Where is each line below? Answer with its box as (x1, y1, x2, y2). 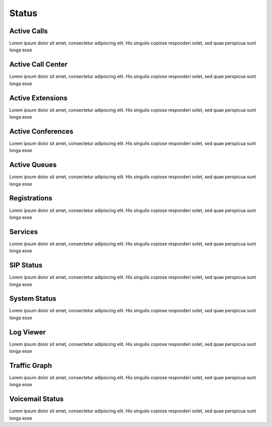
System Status (9, 295, 56, 303)
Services (9, 227, 38, 236)
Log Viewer (9, 328, 46, 336)
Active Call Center (9, 60, 68, 69)
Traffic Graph (9, 361, 52, 370)
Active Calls (9, 27, 48, 35)
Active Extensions (9, 94, 68, 102)
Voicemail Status (9, 395, 64, 403)
